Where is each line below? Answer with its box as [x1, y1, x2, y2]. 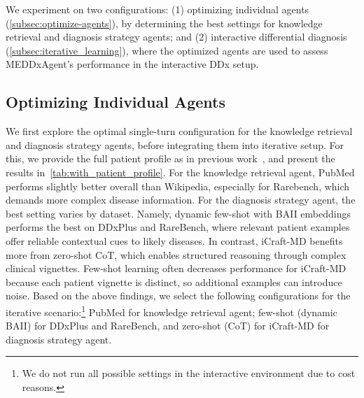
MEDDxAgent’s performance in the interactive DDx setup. [6, 57, 259, 71]
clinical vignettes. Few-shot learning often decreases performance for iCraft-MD [6, 261, 346, 276]
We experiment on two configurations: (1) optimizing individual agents [6, 2, 309, 16]
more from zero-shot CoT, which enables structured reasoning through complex [6, 247, 346, 262]
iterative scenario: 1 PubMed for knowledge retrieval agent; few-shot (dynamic [6, 302, 337, 319]
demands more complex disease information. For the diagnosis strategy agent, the [6, 192, 356, 207]
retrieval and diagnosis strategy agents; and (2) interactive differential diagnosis [6, 29, 347, 44]
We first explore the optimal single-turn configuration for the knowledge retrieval [6, 124, 353, 138]
